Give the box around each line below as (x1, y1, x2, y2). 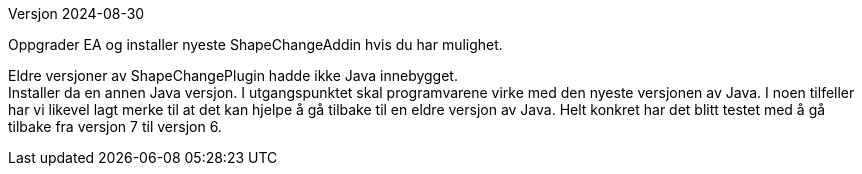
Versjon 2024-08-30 (8, 5, 145, 22)
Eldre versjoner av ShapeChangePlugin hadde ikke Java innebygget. (8, 67, 458, 84)
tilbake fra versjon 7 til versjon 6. (8, 118, 222, 135)
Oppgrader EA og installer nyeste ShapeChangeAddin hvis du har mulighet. (8, 36, 503, 53)
